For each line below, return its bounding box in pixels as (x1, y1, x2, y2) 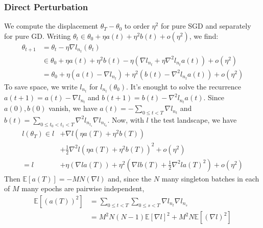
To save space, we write (4, 81, 78, 92)
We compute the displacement (4, 20, 99, 31)
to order (124, 20, 150, 31)
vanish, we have (49, 103, 98, 113)
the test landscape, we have (151, 114, 237, 125)
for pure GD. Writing (4, 30, 71, 41)
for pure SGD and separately (160, 20, 251, 31)
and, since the (108, 173, 152, 184)
